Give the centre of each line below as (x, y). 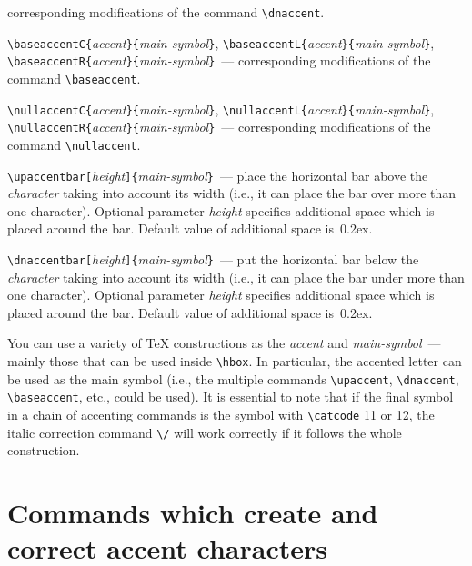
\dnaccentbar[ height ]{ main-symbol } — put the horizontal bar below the (213, 259)
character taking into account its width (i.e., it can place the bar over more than (232, 193)
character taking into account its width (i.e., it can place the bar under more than (236, 277)
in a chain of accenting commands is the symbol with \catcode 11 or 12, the (221, 415)
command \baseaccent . (74, 78)
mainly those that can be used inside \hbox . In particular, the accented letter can (235, 361)
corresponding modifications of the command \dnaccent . (166, 12)
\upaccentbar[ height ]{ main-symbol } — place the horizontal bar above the (218, 175)
